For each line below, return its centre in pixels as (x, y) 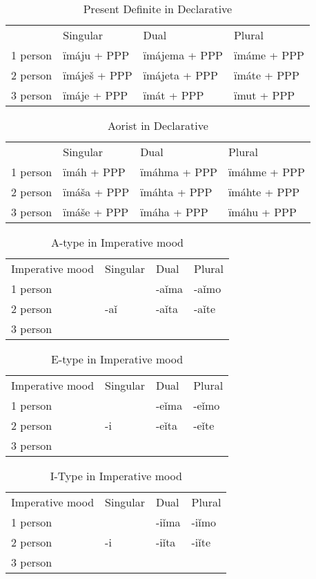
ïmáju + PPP (96, 55)
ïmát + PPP (174, 95)
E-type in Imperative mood (117, 359)
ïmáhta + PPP (176, 192)
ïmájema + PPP (183, 55)
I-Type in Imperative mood (116, 476)
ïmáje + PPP (96, 95)
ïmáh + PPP (94, 172)
